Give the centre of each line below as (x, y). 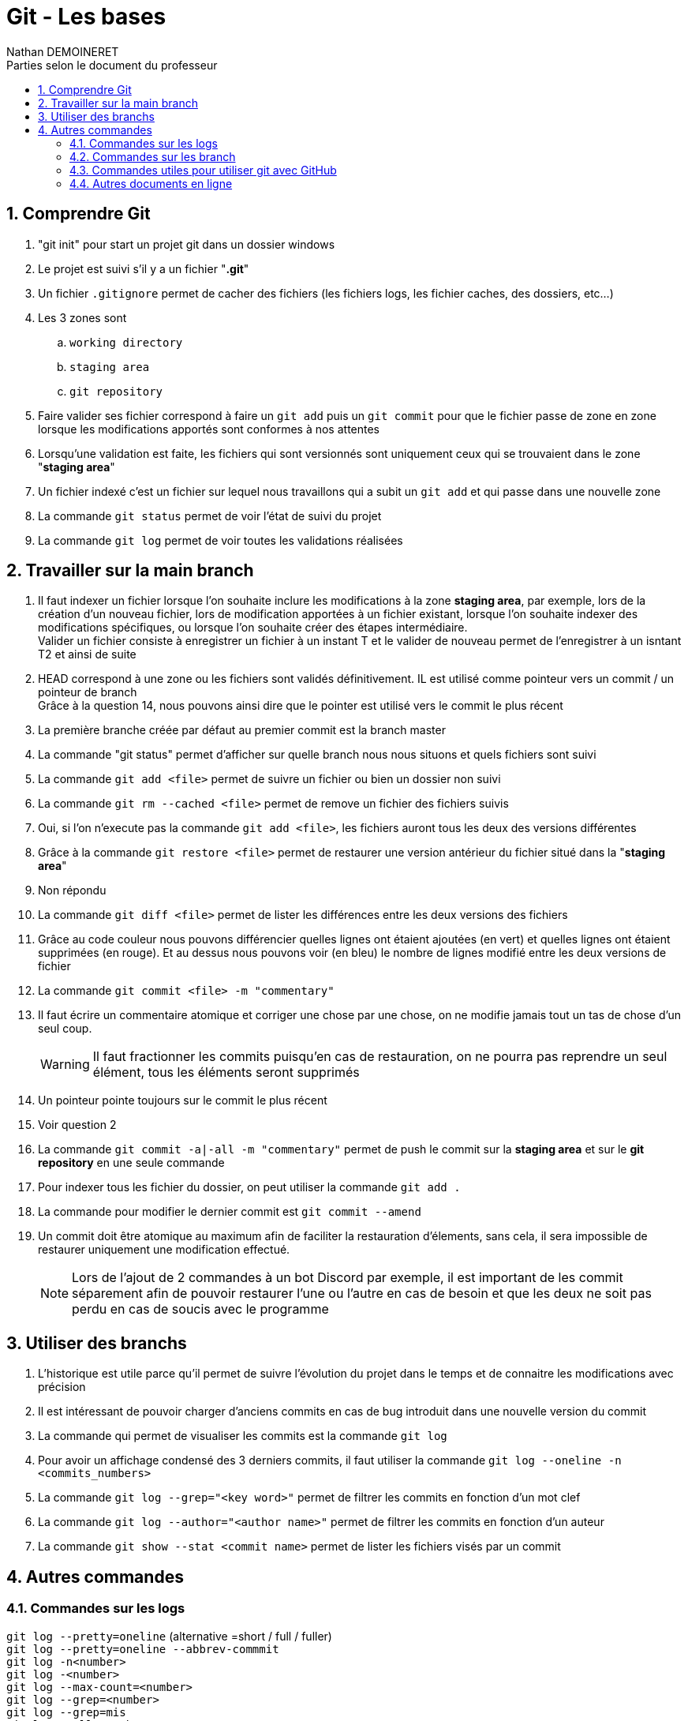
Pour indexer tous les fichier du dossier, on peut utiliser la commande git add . (249, 1187)
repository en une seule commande (131, 1163)
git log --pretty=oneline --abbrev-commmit (143, 1649)
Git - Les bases (86, 17)
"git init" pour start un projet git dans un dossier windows (187, 244)
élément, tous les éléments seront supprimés (226, 1072)
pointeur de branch (88, 692)
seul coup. (65, 1029)
